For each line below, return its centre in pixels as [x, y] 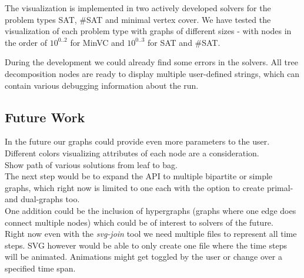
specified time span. [40, 268]
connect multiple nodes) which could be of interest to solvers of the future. [139, 222]
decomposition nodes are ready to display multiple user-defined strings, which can [152, 73]
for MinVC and [97, 42]
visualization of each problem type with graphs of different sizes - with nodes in [148, 31]
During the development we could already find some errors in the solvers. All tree [151, 62]
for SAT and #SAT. [184, 42]
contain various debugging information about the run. [102, 85]
